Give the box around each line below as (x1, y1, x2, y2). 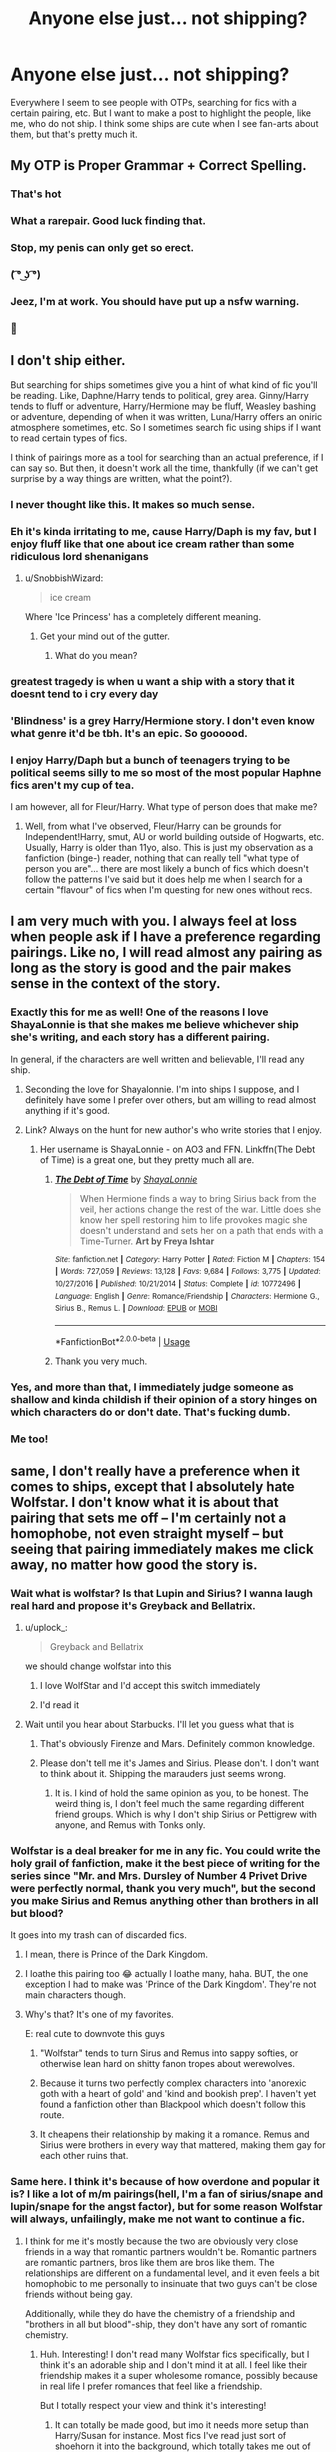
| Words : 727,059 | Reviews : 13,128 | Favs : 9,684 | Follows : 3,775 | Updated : (54, 1267, 322, 1277)
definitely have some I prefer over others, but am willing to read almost (24, 1093, 317, 1106)
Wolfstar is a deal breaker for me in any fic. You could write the (10, 1844, 321, 1858)
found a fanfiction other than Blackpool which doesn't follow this (39, 2098, 307, 2111)
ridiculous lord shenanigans (10, 549, 149, 563)
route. (39, 2109, 65, 2121)
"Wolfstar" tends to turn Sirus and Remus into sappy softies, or (39, 2047, 299, 2059)
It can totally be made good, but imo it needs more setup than (54, 2418, 309, 2431)
